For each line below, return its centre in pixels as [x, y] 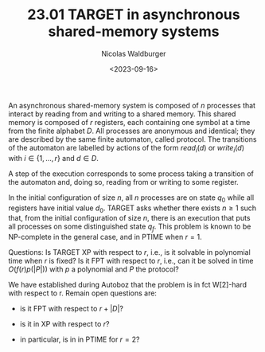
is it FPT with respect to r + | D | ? [72, 309]
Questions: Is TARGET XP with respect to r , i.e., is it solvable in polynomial [129, 252]
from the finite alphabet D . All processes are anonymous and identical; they [132, 131]
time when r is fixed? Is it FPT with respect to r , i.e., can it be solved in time [131, 261]
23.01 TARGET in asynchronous [134, 15]
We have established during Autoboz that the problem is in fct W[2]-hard [128, 285]
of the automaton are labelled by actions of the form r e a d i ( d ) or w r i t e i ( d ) [127, 149]
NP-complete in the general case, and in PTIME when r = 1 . [105, 237]
